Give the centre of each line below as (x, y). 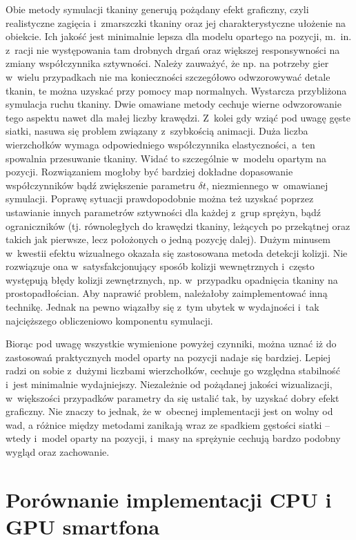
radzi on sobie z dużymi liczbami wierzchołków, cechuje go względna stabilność (173, 370)
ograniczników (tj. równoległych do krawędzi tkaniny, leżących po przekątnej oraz (178, 225)
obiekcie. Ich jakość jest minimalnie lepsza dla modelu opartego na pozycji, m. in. (179, 36)
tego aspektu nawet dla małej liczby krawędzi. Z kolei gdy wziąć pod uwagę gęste (178, 117)
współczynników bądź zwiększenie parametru (100, 185)
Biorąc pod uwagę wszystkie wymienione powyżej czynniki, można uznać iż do (171, 344)
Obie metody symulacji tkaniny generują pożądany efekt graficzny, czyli (157, 9)
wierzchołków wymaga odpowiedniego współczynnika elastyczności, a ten (160, 144)
